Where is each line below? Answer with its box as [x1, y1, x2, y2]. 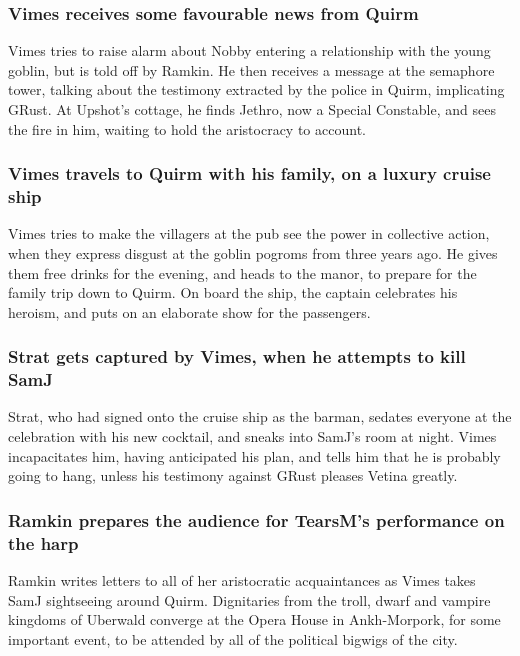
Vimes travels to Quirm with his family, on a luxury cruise [8, 161, 491, 186]
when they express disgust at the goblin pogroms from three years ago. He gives [8, 242, 498, 263]
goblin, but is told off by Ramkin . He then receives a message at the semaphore [8, 59, 495, 80]
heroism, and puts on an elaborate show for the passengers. [8, 301, 371, 322]
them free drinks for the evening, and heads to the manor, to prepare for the [8, 262, 477, 283]
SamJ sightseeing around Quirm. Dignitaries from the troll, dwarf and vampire [8, 589, 491, 610]
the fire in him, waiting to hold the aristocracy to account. [8, 118, 366, 139]
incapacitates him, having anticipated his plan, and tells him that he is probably [8, 445, 501, 466]
